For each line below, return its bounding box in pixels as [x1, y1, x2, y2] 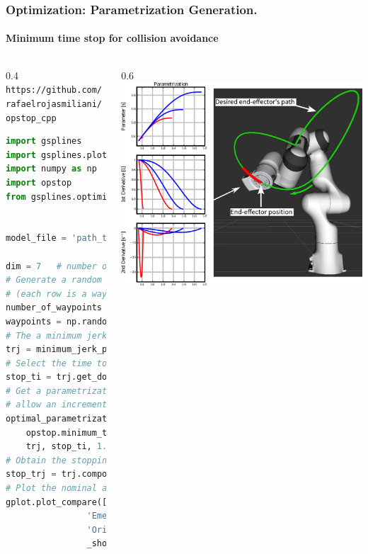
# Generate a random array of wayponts [6, 275, 224, 286]
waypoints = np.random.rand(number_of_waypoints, [6, 316, 244, 327]
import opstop [6, 177, 72, 188]
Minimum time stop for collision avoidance [6, 30, 219, 45]
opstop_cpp [6, 113, 57, 123]
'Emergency [86, 511, 138, 521]
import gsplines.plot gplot [6, 149, 153, 160]
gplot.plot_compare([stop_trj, [6, 497, 153, 507]
